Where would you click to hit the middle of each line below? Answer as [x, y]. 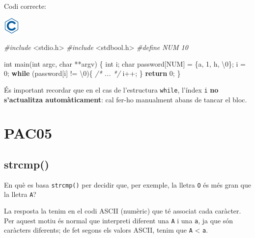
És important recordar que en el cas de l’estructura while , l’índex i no [111, 89]
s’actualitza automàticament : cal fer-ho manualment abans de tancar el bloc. [126, 99]
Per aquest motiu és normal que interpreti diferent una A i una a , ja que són [119, 220]
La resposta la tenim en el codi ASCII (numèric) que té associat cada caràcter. [123, 211]
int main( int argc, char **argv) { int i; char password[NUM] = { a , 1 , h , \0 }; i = [125, 63]
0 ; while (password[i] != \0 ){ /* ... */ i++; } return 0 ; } [92, 73]
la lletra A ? [20, 194]
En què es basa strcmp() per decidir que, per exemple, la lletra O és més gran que [128, 184]
